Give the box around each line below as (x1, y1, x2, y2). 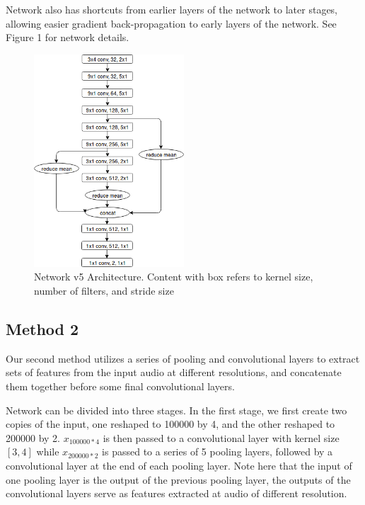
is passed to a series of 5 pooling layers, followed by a (102, 444, 333, 459)
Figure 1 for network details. (6, 30, 129, 45)
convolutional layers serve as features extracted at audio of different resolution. (6, 486, 347, 501)
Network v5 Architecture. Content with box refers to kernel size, (34, 269, 313, 284)
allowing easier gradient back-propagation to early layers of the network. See (6, 16, 337, 30)
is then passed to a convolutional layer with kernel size (103, 430, 340, 445)
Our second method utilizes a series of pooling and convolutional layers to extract (6, 351, 360, 365)
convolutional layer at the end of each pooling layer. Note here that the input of (6, 458, 352, 472)
